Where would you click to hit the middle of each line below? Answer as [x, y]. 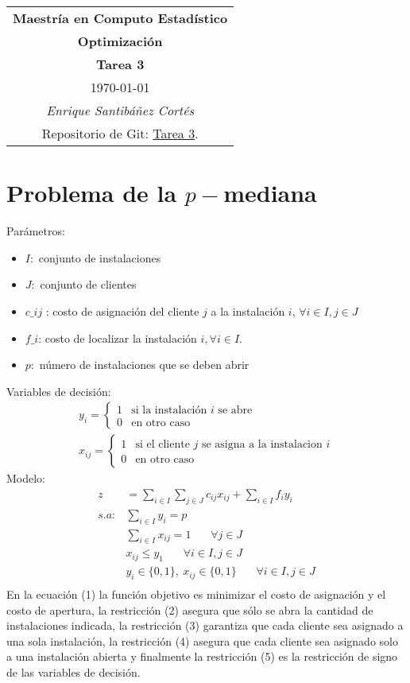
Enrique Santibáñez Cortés [120, 110]
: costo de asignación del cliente [122, 310]
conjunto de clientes [88, 284]
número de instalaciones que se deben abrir [144, 365]
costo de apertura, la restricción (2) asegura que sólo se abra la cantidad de [190, 609]
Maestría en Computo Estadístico [120, 18]
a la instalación [248, 310]
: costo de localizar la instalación [118, 338]
